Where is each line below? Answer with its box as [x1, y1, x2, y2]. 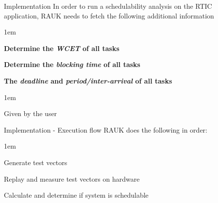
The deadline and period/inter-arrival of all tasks [4, 75, 172, 85]
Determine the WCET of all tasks [4, 43, 119, 53]
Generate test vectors [4, 157, 67, 167]
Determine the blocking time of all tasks [4, 59, 140, 69]
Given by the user [4, 108, 57, 118]
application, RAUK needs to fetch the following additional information [4, 10, 214, 20]
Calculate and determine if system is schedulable [4, 190, 149, 200]
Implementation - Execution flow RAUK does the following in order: [4, 124, 207, 135]
